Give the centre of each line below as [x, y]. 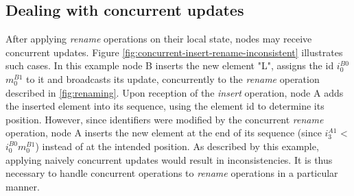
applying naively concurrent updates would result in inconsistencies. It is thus [169, 159]
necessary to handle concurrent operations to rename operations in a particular [172, 173]
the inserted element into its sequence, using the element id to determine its [165, 106]
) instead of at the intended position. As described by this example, [177, 146]
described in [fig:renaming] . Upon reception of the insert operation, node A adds [175, 92]
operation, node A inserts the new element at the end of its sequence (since [164, 133]
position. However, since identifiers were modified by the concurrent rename [165, 119]
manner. [23, 186]
